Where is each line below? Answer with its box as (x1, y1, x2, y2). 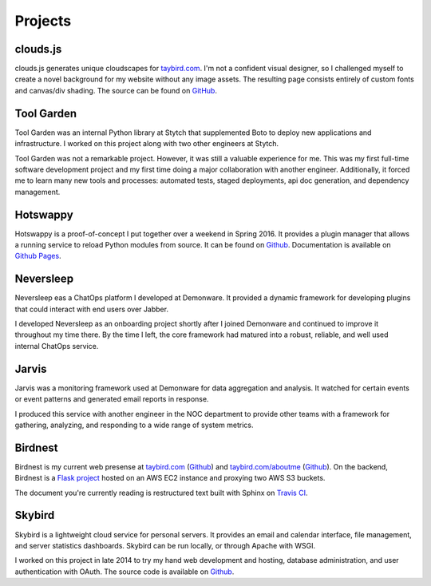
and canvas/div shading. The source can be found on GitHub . (14, 85, 217, 95)
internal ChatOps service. (14, 341, 99, 350)
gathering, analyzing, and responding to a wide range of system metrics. (14, 420, 254, 430)
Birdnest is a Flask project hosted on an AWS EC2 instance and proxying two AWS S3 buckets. (14, 473, 326, 483)
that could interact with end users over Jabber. (14, 304, 169, 314)
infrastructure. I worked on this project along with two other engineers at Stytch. (14, 139, 279, 148)
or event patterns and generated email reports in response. (14, 394, 209, 404)
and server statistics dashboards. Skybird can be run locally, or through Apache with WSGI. (14, 540, 316, 550)
